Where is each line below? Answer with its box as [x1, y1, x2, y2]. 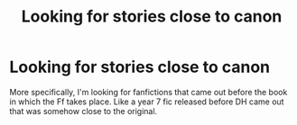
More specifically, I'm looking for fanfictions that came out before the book [9, 86, 288, 97]
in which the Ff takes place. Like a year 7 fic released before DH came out [9, 96, 284, 107]
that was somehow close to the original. [9, 105, 158, 116]
